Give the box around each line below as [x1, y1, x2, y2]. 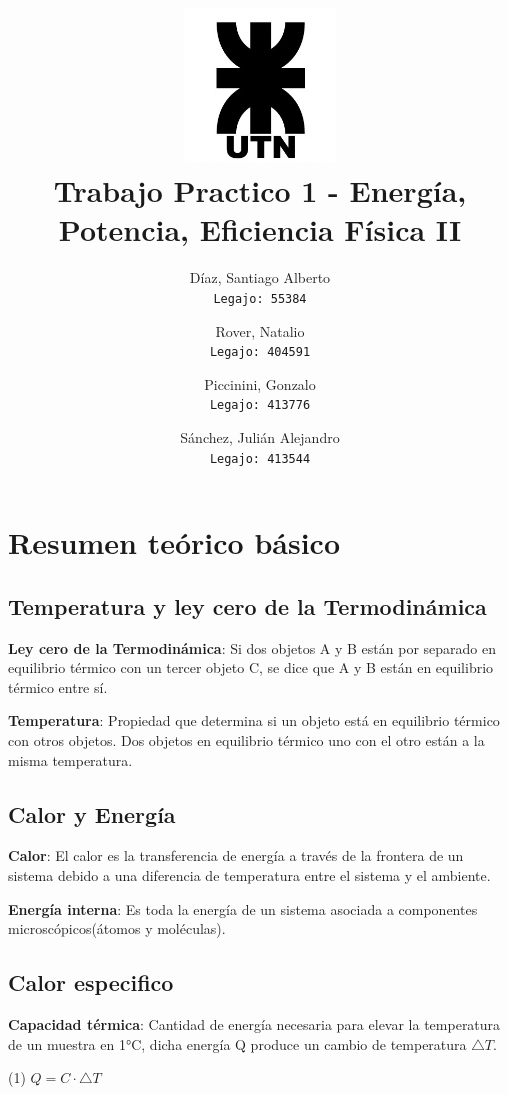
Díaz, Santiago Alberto [189, 267, 331, 288]
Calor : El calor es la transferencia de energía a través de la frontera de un [8, 845, 464, 866]
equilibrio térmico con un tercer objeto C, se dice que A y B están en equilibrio [8, 657, 494, 678]
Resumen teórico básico [8, 522, 341, 563]
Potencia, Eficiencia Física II [58, 209, 462, 250]
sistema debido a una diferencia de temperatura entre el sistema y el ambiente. [8, 865, 491, 886]
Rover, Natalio [215, 320, 305, 341]
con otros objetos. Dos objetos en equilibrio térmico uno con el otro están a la [8, 730, 485, 751]
